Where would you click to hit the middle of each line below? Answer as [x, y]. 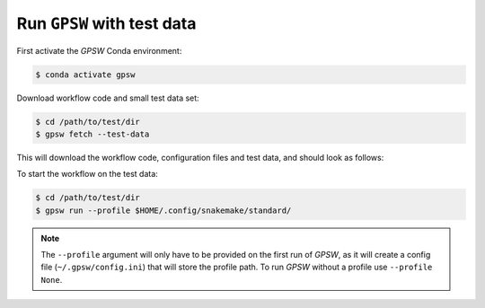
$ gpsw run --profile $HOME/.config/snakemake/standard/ [163, 210]
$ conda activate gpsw [85, 75]
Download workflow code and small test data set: [108, 98]
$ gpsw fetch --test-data [93, 134]
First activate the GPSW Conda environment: [99, 50]
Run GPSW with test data [106, 23]
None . [52, 279]
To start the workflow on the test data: [88, 174]
